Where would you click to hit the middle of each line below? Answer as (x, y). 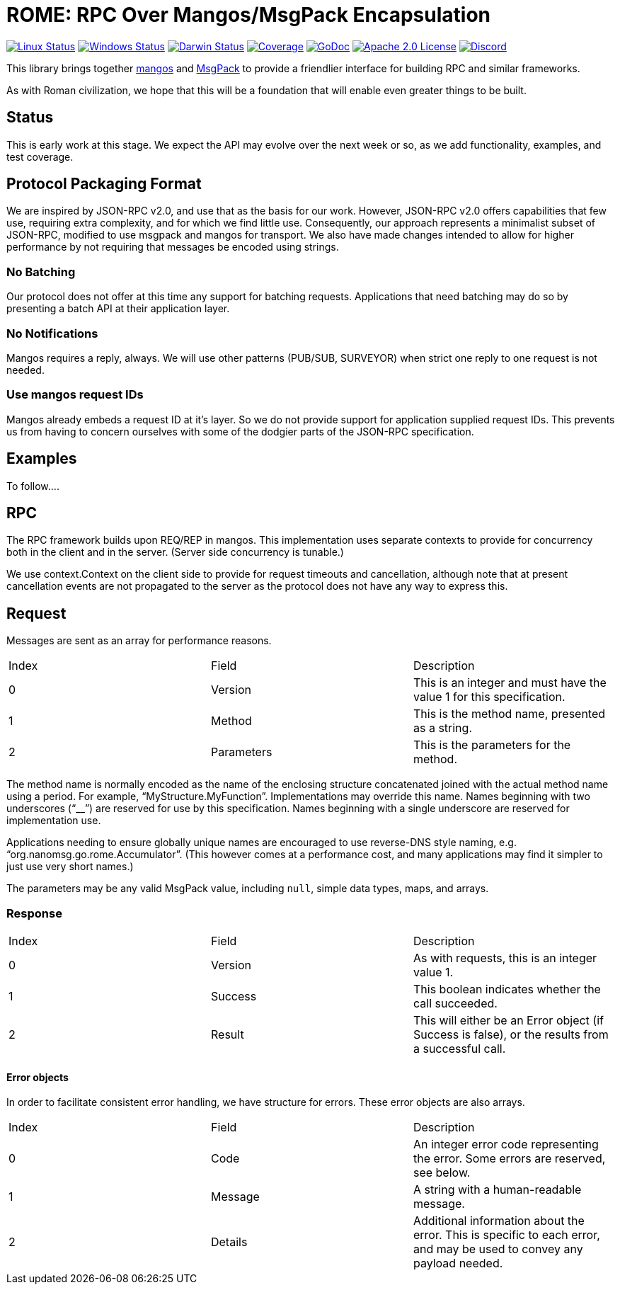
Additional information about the (499, 1221)
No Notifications (52, 333)
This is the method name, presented (509, 714)
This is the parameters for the (492, 745)
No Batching (41, 272)
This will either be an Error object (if (508, 1020)
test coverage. (40, 156)
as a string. (442, 728)
